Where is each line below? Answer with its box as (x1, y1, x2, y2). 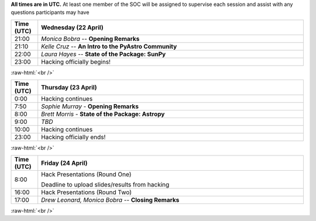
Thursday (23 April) (41, 84, 97, 92)
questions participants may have (11, 9, 90, 16)
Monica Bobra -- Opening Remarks (41, 34, 140, 43)
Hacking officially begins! (41, 57, 111, 65)
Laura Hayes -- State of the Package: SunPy (41, 50, 166, 58)
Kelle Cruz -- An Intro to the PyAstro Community (41, 42, 177, 50)
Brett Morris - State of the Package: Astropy (41, 110, 165, 118)
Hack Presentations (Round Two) (41, 188, 132, 196)
